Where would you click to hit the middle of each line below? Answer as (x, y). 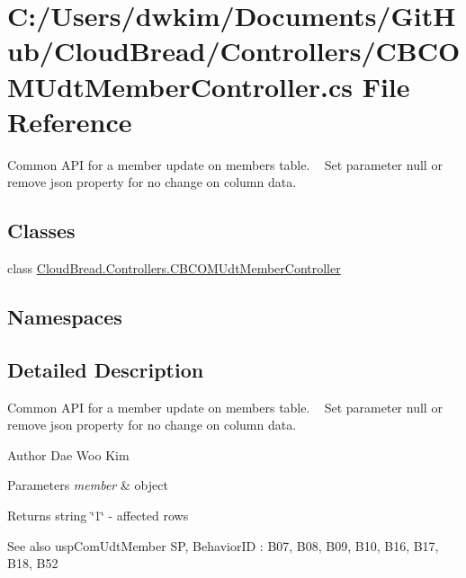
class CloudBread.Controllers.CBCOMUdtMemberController (174, 268)
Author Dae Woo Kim (68, 454)
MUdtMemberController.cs (180, 86)
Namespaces (65, 317)
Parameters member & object (88, 485)
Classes (41, 231)
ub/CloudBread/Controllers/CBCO (234, 51)
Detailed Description (106, 369)
